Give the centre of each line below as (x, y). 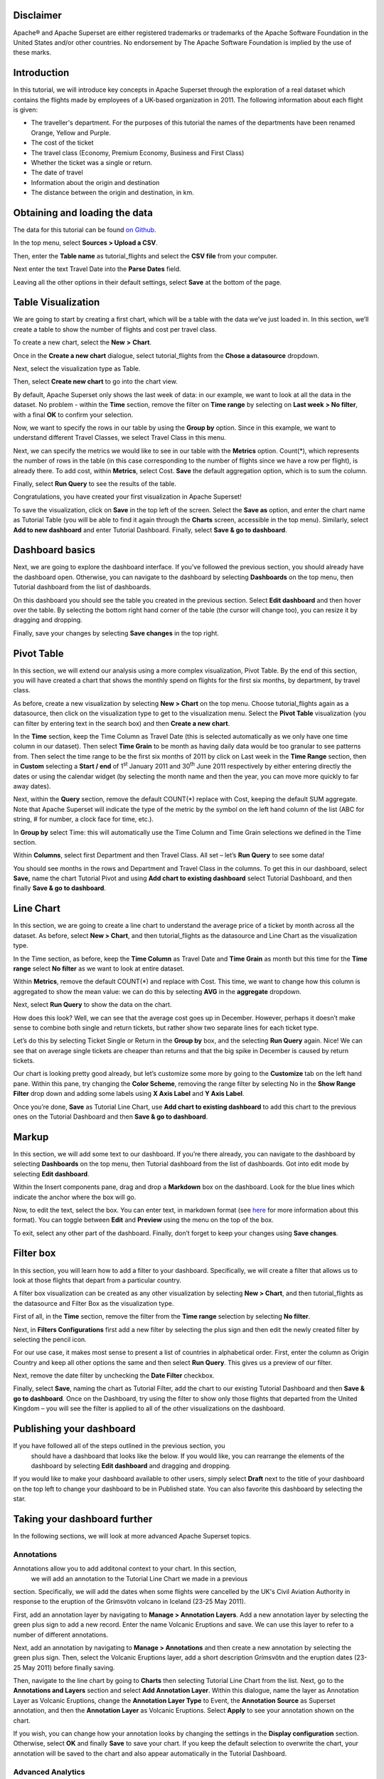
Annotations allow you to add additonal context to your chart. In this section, (125, 1568)
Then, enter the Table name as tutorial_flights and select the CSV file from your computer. (145, 255)
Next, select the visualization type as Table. (77, 369)
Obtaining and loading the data (83, 212)
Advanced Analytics (49, 1772)
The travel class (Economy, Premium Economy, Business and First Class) (138, 152)
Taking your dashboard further (83, 1519)
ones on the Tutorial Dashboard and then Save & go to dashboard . (111, 1117)
